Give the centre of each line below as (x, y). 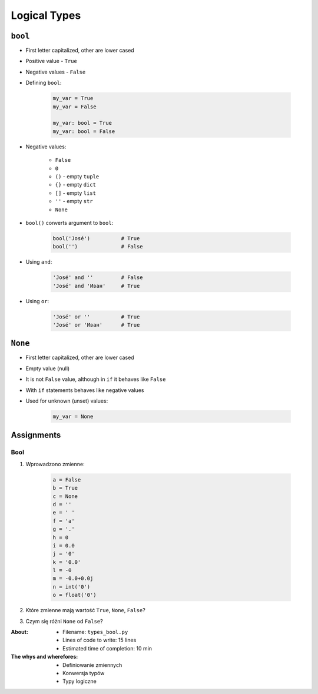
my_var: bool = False (84, 131)
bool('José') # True (96, 238)
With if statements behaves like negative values (85, 390)
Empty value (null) (48, 368)
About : (20, 632)
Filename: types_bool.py (95, 632)
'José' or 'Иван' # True (96, 325)
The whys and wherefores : (44, 657)
